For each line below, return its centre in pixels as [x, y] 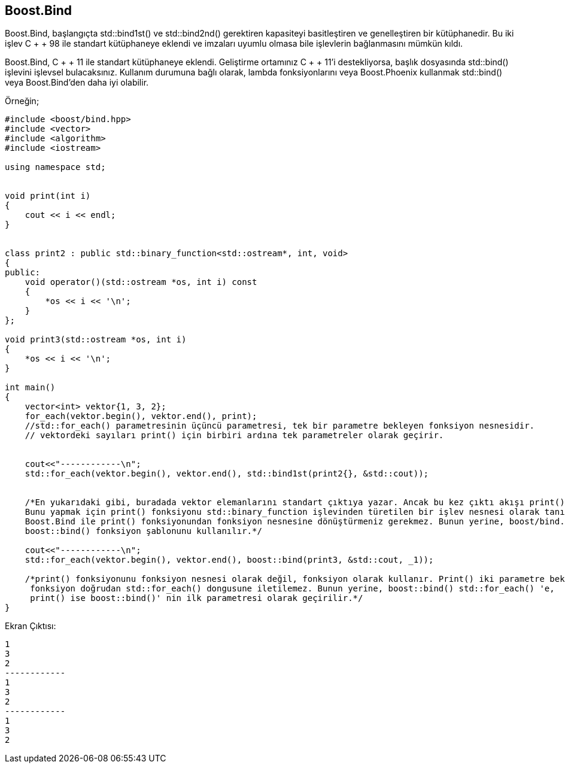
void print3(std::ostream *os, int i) [96, 340]
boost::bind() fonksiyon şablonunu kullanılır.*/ [143, 531]
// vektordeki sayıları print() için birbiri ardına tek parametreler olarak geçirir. [234, 435]
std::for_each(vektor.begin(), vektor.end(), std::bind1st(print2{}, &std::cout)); [227, 474]
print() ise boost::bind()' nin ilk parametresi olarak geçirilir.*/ [197, 598]
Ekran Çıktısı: [31, 626]
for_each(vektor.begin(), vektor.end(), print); [141, 416]
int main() [30, 388]
